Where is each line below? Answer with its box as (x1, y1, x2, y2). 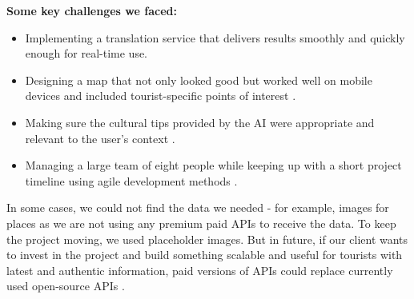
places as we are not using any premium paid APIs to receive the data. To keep (6, 214, 396, 231)
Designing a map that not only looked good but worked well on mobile (25, 71, 372, 88)
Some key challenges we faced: (6, 2, 177, 18)
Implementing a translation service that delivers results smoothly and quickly (25, 29, 405, 46)
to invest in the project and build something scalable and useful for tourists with (6, 246, 403, 263)
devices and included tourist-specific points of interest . (25, 87, 296, 104)
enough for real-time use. (25, 45, 148, 62)
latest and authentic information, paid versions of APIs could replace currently (6, 261, 393, 278)
